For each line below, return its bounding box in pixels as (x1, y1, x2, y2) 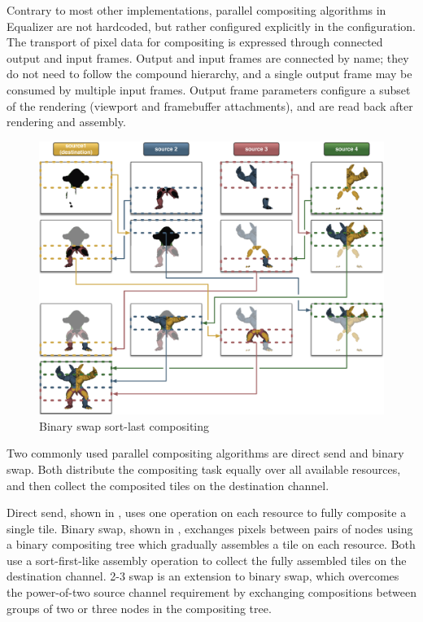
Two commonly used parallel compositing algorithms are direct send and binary (7, 445, 404, 462)
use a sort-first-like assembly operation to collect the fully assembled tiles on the (7, 551, 407, 568)
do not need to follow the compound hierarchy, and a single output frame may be (7, 65, 412, 82)
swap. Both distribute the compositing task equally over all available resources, (7, 460, 401, 477)
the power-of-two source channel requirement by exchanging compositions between (7, 584, 416, 601)
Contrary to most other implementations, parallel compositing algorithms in (7, 2, 386, 18)
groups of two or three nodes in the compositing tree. (7, 599, 272, 616)
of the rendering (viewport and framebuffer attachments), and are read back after (7, 97, 413, 114)
